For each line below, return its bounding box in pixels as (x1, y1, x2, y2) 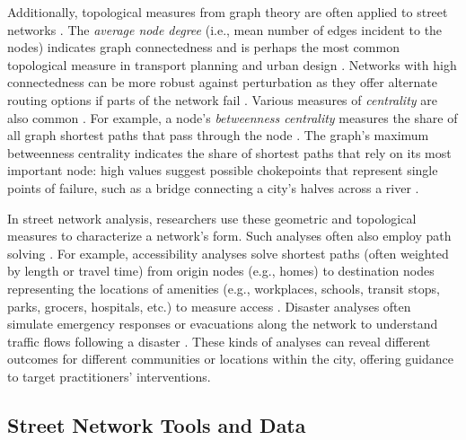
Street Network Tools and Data (7, 410, 306, 438)
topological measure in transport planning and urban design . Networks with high (7, 55, 457, 74)
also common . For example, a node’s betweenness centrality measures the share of (7, 108, 458, 127)
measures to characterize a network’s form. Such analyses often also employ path (7, 226, 452, 245)
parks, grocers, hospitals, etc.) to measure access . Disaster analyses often (7, 296, 411, 315)
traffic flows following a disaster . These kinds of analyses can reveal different (7, 331, 431, 350)
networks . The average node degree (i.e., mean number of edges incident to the (7, 20, 443, 39)
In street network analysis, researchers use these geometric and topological (7, 208, 417, 227)
